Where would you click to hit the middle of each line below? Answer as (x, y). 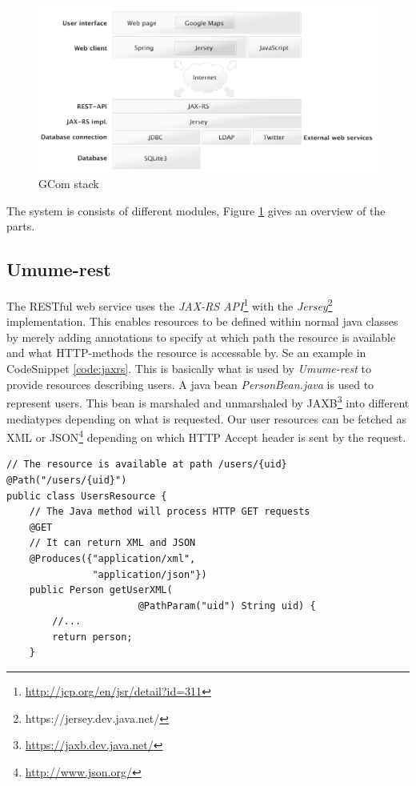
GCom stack (69, 184)
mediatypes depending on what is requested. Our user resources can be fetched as (207, 418)
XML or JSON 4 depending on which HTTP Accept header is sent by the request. (206, 436)
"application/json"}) (150, 574)
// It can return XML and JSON (112, 543)
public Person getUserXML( (101, 590)
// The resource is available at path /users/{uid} (147, 465)
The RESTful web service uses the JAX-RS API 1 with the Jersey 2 (170, 305)
